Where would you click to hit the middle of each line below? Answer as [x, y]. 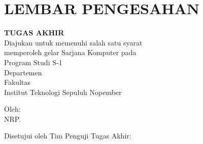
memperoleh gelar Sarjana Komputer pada [70, 52]
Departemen [23, 72]
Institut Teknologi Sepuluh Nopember [63, 92]
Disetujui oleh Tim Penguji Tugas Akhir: [68, 136]
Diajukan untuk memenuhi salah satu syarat [73, 42]
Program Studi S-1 [33, 62]
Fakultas [18, 82]
